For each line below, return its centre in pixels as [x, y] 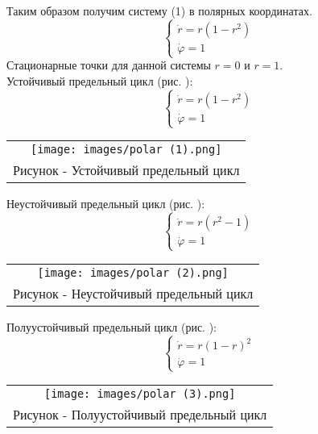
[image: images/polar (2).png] [133, 272]
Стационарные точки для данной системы [109, 65]
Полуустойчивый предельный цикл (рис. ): [112, 326]
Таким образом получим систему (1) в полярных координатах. [159, 10]
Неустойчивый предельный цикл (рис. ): [106, 204]
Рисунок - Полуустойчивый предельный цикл [140, 414]
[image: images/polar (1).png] [126, 150]
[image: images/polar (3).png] [140, 393]
